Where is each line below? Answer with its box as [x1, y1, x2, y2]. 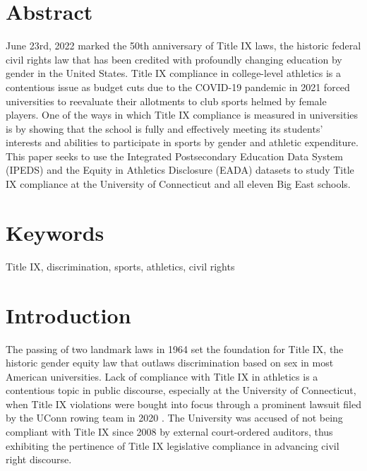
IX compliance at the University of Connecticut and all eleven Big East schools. [6, 177, 351, 191]
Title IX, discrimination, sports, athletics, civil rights [6, 258, 235, 273]
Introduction [6, 300, 131, 329]
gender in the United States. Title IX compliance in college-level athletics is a [6, 66, 342, 81]
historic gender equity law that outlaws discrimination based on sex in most [6, 355, 334, 370]
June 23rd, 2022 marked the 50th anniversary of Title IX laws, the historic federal [6, 38, 361, 53]
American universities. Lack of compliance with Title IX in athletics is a [6, 369, 318, 383]
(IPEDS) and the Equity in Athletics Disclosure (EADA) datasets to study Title [6, 162, 354, 177]
